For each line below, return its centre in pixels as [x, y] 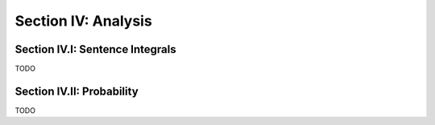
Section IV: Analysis [83, 21]
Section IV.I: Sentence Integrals [95, 49]
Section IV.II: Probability [77, 91]
